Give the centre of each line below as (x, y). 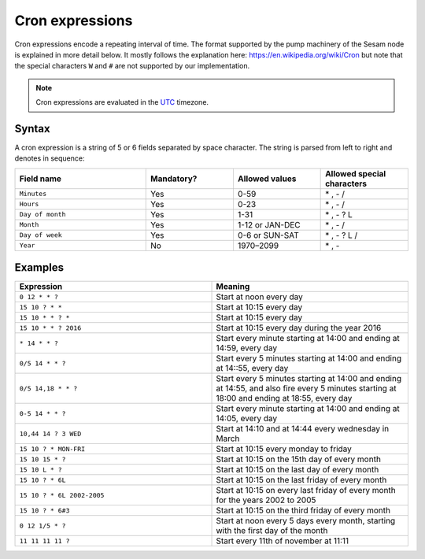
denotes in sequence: (50, 158)
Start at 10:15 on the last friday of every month (301, 480)
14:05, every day (247, 419)
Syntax (32, 129)
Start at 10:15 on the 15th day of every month (299, 459)
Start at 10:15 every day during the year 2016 (299, 328)
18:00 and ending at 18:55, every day (284, 398)
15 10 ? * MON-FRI (52, 449)
